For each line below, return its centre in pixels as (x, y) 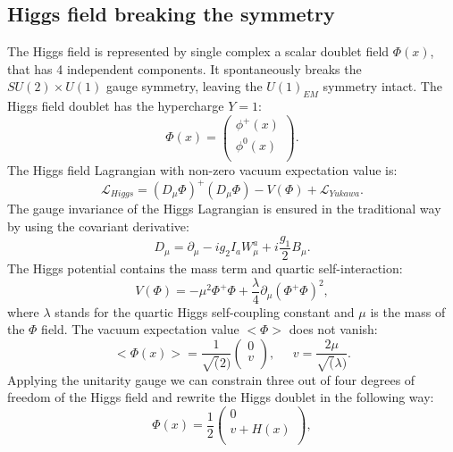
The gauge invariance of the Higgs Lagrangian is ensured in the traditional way (224, 209)
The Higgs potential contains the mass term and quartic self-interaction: (205, 268)
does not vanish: (333, 329)
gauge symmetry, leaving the (184, 86)
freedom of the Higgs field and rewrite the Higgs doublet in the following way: (221, 397)
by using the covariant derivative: (98, 226)
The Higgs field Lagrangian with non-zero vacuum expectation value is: (202, 169)
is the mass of (408, 311)
